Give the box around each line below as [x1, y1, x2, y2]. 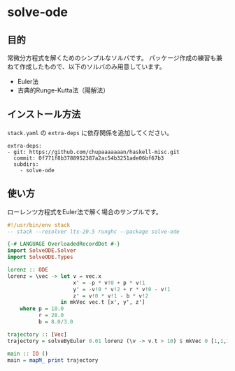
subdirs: [13, 160, 39, 168]
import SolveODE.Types [7, 253, 73, 261]
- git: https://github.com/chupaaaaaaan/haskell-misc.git [7, 148, 180, 155]
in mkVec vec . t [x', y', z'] [60, 299, 145, 306]
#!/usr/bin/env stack [7, 221, 71, 228]
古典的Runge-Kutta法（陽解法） [17, 86, 110, 94]
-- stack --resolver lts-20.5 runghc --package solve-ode [7, 228, 180, 235]
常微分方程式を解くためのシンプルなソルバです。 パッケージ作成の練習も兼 [7, 54, 222, 62]
